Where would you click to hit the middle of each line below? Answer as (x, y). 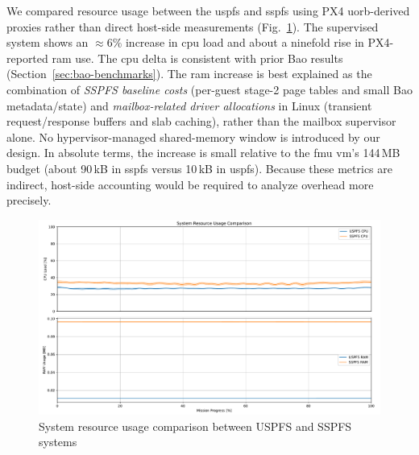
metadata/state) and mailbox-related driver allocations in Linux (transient (189, 105)
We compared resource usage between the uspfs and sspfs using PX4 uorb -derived (208, 10)
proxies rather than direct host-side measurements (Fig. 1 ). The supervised (193, 26)
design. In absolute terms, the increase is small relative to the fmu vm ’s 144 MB (203, 153)
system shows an (48, 42)
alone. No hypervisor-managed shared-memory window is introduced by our (193, 136)
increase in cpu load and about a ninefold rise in (245, 42)
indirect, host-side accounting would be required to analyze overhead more (190, 184)
